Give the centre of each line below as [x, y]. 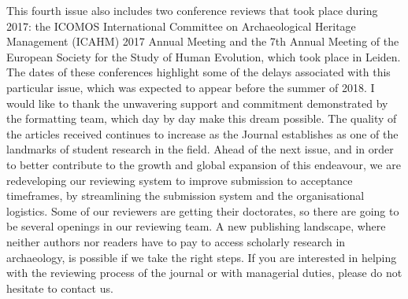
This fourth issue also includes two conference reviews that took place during [192, 10]
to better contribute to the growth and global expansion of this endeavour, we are [204, 164]
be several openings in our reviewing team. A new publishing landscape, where [196, 226]
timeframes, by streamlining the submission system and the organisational [185, 196]
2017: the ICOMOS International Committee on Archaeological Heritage [181, 26]
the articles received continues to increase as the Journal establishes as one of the [202, 133]
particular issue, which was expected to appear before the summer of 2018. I [191, 87]
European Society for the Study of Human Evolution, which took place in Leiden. [204, 56]
